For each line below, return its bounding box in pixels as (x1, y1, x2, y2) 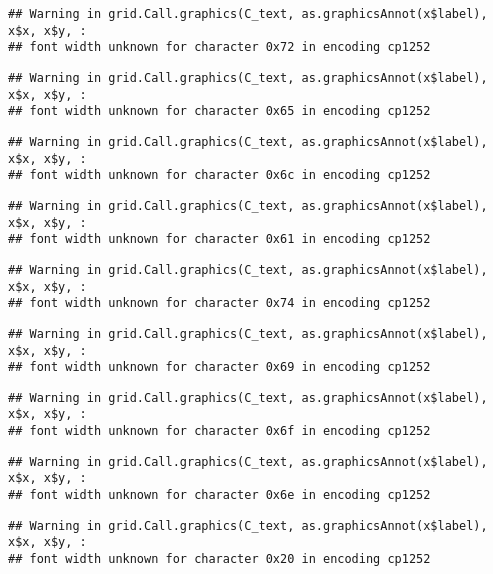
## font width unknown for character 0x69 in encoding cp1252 (8, 360, 431, 375)
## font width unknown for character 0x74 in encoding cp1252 (8, 296, 431, 311)
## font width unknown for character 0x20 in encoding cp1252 (8, 552, 431, 567)
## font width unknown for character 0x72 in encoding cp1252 (8, 40, 431, 55)
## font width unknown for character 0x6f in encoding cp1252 (8, 424, 431, 439)
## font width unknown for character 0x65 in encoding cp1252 (8, 104, 431, 119)
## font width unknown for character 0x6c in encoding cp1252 (8, 168, 431, 183)
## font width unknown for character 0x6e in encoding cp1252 (8, 488, 431, 503)
